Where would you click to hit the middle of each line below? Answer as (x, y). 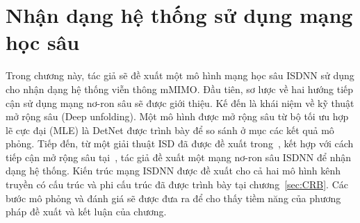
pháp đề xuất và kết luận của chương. (86, 212)
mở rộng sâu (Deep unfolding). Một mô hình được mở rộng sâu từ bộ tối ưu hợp (177, 116)
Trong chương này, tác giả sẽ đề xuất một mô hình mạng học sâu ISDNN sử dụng (180, 75)
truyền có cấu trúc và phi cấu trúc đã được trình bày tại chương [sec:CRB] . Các (177, 184)
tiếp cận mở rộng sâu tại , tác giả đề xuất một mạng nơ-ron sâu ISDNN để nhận (179, 157)
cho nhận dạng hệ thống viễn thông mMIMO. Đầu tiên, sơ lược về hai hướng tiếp (180, 89)
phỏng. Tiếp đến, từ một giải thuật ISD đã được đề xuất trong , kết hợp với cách (180, 143)
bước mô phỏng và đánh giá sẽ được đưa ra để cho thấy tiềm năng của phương (173, 198)
